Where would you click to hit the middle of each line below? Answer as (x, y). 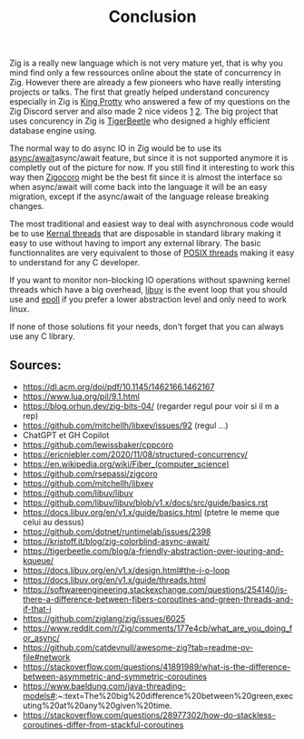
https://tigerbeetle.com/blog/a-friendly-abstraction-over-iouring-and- (153, 551)
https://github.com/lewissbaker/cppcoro (98, 444)
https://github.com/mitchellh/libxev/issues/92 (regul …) (125, 425)
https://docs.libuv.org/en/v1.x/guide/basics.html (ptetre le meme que (151, 512)
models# (39, 696)
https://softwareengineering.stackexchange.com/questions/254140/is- (155, 589)
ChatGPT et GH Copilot (66, 435)
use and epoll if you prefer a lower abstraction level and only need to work (148, 300)
